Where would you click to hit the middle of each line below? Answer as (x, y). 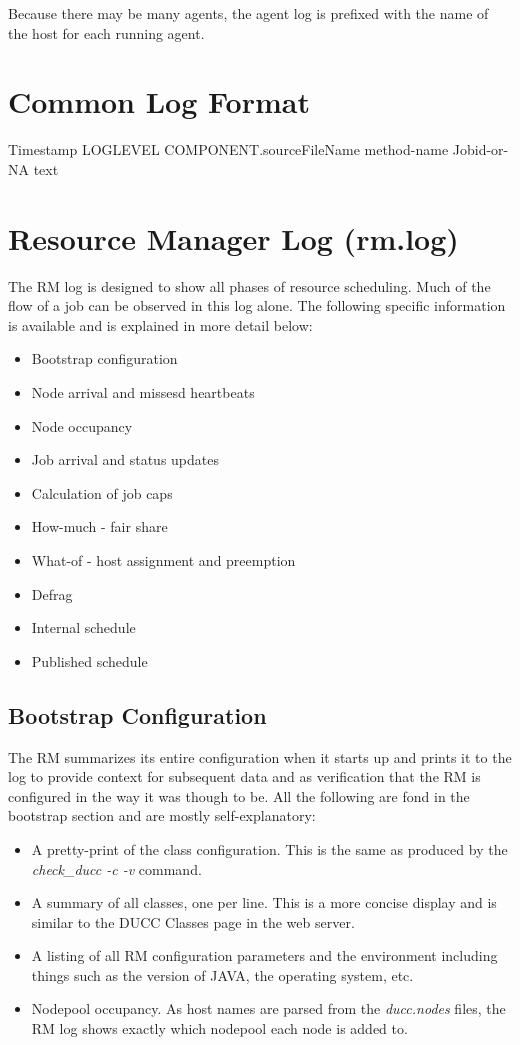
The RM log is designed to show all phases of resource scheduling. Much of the (249, 285)
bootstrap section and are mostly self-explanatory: (162, 815)
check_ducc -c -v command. (116, 868)
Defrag (52, 593)
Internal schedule (83, 627)
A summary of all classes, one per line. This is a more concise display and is (264, 902)
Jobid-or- (480, 149)
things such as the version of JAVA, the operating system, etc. (222, 974)
